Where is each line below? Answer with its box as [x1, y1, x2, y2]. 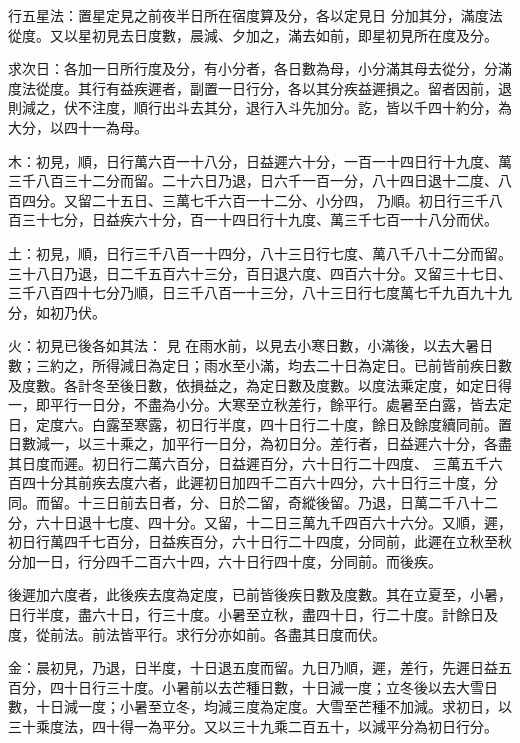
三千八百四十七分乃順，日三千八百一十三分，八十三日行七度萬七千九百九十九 [8, 282, 512, 303]
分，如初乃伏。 [8, 301, 106, 322]
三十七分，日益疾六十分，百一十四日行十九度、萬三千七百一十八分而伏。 [21, 209, 498, 230]
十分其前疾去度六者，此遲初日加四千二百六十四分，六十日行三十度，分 [35, 472, 498, 493]
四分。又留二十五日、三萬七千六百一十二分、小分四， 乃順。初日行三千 [21, 189, 489, 210]
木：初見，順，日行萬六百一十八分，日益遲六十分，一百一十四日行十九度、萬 [8, 150, 512, 171]
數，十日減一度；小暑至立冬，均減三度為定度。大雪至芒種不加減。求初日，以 [8, 696, 512, 717]
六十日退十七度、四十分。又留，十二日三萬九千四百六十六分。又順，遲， [35, 511, 512, 532]
